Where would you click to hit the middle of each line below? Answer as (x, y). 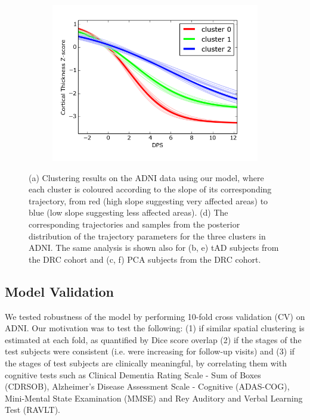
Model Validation (60, 291)
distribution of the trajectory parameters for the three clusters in (147, 236)
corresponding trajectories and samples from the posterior (134, 224)
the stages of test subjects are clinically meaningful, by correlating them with (146, 363)
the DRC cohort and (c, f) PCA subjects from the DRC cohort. (145, 259)
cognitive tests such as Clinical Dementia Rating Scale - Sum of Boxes (133, 374)
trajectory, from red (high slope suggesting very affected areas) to (148, 200)
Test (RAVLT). (33, 410)
